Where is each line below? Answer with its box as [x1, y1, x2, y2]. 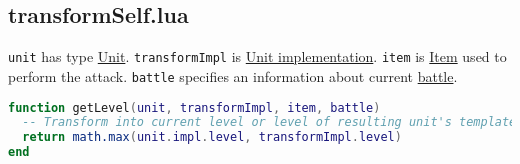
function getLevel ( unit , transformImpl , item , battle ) [8, 100, 381, 115]
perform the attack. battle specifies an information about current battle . [8, 65, 458, 86]
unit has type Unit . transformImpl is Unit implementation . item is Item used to [8, 46, 507, 67]
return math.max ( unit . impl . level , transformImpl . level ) [22, 130, 402, 145]
